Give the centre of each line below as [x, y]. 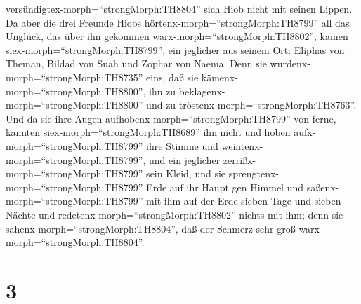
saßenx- [323, 187]
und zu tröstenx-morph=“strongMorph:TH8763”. [251, 105]
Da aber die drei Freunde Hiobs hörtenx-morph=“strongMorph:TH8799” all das [178, 22]
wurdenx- [290, 63]
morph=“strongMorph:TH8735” [74, 77]
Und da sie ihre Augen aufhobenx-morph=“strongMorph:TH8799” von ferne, [171, 118]
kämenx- [219, 77]
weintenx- [242, 145]
